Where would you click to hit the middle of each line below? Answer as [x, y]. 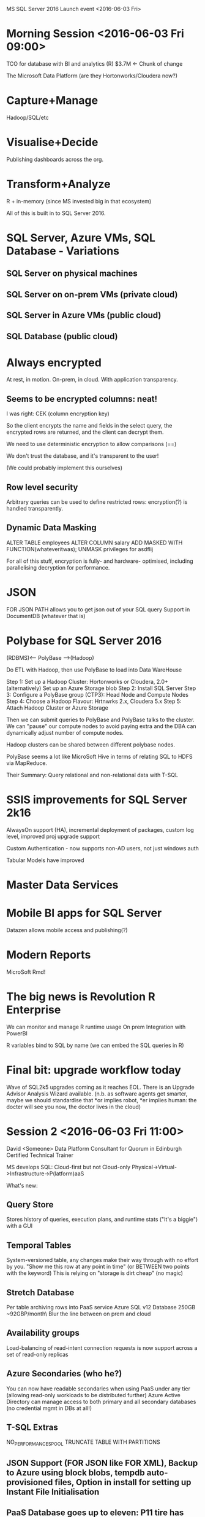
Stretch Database [40, 1292]
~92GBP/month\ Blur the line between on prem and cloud [79, 1314]
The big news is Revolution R [81, 996]
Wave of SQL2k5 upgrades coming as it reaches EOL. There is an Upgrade [100, 1087]
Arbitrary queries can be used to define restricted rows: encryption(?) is [97, 502]
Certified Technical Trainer [40, 1155]
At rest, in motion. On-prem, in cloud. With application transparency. [92, 380]
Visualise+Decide [52, 142]
